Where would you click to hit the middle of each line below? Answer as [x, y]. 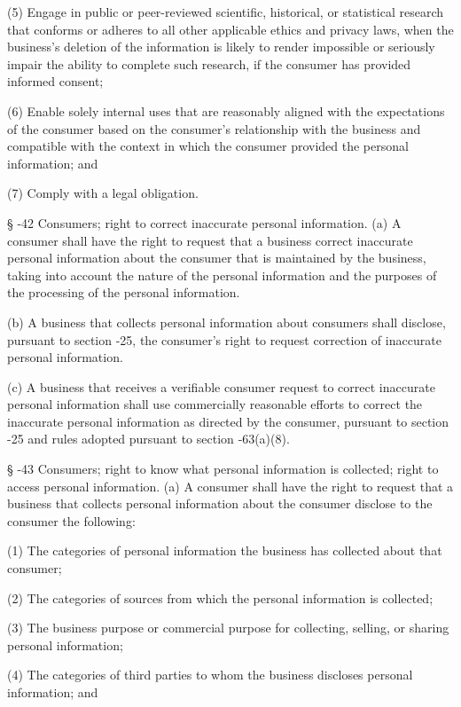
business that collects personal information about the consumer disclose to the [220, 503]
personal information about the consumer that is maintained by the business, [217, 258]
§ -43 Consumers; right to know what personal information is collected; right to [223, 469]
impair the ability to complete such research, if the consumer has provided [209, 63]
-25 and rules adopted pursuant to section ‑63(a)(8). [148, 439]
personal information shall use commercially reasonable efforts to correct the [215, 404]
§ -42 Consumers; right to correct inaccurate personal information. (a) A [204, 222]
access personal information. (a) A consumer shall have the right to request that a [230, 486]
